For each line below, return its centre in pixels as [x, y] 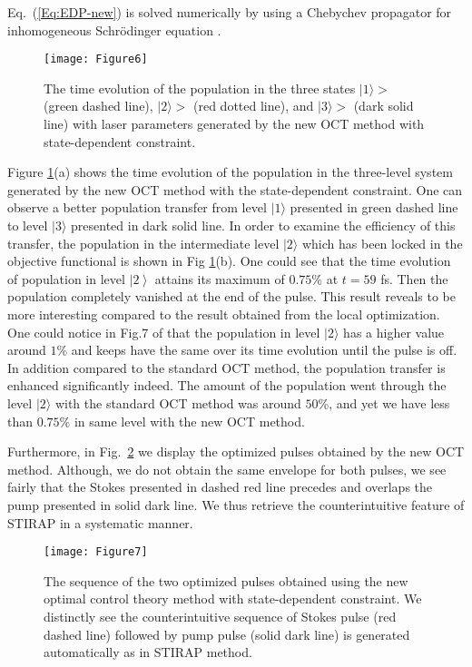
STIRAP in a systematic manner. [100, 522]
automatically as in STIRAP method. [148, 652]
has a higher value [394, 332]
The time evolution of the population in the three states [200, 88]
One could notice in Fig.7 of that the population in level [164, 332]
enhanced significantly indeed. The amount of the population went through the [227, 385]
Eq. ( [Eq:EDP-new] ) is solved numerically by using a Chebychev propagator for [230, 12]
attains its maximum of [220, 278]
